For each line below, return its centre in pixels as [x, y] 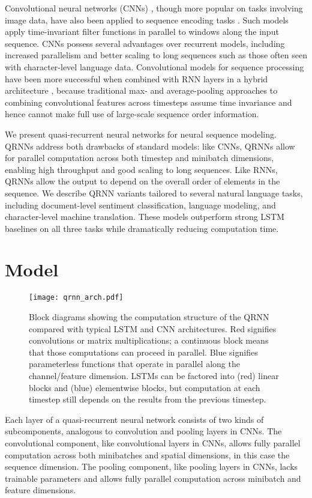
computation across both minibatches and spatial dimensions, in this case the [147, 454]
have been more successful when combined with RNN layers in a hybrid [136, 78]
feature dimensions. [40, 490]
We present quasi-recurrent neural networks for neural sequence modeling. [141, 134]
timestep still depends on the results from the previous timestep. [148, 399]
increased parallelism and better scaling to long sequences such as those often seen [156, 55]
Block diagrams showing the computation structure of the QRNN [149, 317]
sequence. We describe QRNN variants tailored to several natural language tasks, [154, 193]
